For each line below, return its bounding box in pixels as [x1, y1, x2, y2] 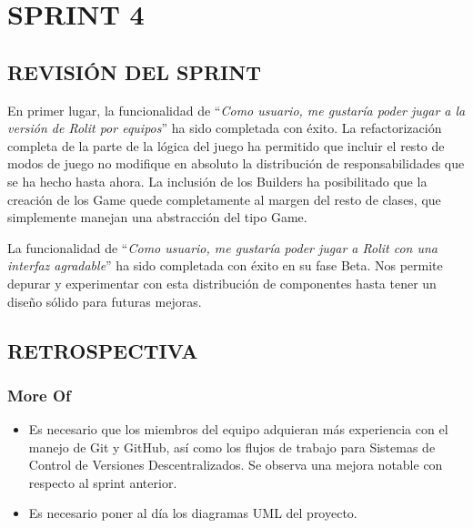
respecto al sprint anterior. [28, 472, 177, 492]
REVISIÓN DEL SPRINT [7, 57, 261, 86]
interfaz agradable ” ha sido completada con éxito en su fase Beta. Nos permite [7, 256, 443, 275]
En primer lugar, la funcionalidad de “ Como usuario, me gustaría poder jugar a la [7, 100, 466, 119]
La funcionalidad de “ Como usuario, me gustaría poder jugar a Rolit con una [7, 238, 438, 257]
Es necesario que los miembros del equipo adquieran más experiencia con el [28, 420, 448, 439]
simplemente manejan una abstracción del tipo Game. [7, 208, 307, 227]
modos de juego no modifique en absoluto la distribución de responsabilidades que [7, 154, 465, 173]
